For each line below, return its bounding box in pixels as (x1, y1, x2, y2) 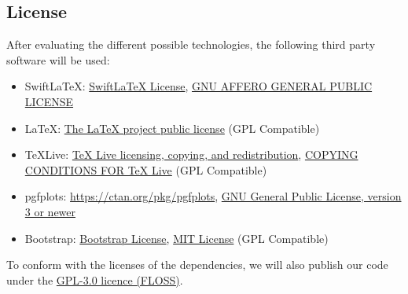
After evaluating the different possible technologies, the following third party (6, 36, 376, 53)
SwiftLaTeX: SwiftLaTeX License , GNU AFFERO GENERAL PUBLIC (24, 78, 373, 94)
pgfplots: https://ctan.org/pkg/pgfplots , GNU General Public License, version (24, 188, 402, 204)
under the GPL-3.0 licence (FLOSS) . (6, 271, 183, 288)
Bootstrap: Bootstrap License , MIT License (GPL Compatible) (24, 230, 329, 246)
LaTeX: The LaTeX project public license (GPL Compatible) (24, 119, 320, 136)
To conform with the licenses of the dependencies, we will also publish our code (6, 256, 388, 273)
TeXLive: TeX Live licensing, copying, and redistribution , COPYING (24, 146, 358, 163)
